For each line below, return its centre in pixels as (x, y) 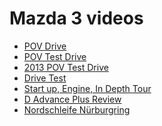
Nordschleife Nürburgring (77, 109)
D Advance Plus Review (72, 99)
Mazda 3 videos (76, 18)
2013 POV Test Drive (66, 67)
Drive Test (45, 78)
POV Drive (45, 46)
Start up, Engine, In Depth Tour (87, 88)
